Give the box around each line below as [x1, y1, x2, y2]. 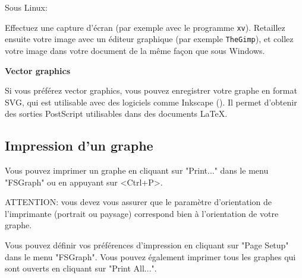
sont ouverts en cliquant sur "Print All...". [5, 262, 157, 274]
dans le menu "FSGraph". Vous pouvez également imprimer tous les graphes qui [5, 250, 296, 263]
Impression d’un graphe [5, 136, 153, 155]
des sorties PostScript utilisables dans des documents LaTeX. [5, 107, 228, 120]
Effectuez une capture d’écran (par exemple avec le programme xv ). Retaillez [5, 21, 285, 33]
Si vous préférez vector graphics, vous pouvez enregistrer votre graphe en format [5, 84, 297, 97]
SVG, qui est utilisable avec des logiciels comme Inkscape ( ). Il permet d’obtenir [5, 95, 297, 108]
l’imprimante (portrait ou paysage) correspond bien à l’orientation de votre [5, 207, 279, 219]
